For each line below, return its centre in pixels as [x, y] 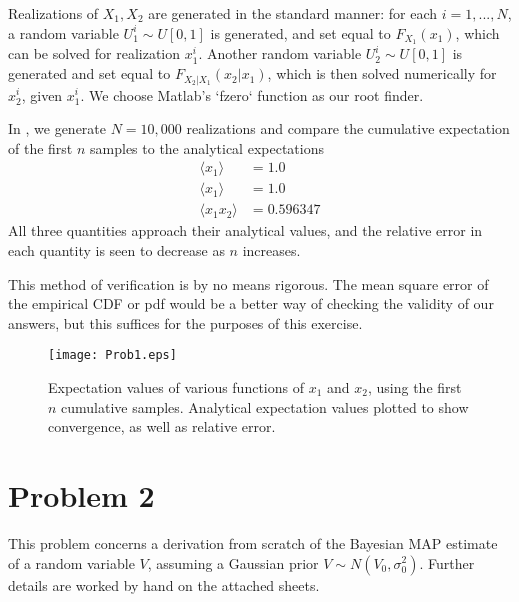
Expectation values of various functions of [176, 387]
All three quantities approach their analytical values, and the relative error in [245, 230]
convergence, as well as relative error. [162, 426]
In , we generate [57, 128]
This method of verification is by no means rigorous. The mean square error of [248, 283]
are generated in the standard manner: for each [293, 13]
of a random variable [71, 562]
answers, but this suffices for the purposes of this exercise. [185, 322]
